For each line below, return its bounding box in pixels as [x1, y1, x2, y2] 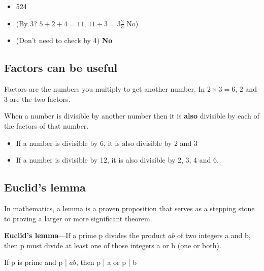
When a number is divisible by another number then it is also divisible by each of [4, 110, 259, 121]
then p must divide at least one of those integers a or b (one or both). [4, 240, 221, 250]
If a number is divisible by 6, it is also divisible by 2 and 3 [16, 137, 197, 148]
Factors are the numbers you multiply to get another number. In [4, 84, 205, 94]
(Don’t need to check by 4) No [16, 35, 113, 46]
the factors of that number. [4, 121, 89, 131]
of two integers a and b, [177, 230, 251, 241]
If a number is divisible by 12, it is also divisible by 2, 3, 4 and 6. [16, 154, 219, 165]
